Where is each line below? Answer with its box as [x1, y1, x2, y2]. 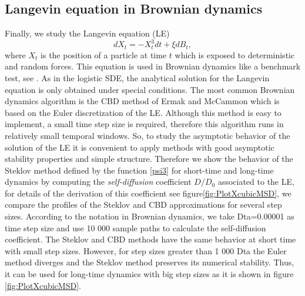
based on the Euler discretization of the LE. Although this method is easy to [5, 106, 281, 118]
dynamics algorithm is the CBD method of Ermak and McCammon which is [5, 95, 280, 107]
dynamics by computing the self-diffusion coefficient [5, 175, 192, 188]
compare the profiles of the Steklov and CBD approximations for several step [5, 198, 282, 211]
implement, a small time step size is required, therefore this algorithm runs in [5, 118, 284, 130]
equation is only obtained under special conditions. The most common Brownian [5, 83, 295, 95]
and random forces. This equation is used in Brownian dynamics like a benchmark [5, 60, 301, 72]
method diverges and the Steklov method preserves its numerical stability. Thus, [5, 256, 294, 268]
